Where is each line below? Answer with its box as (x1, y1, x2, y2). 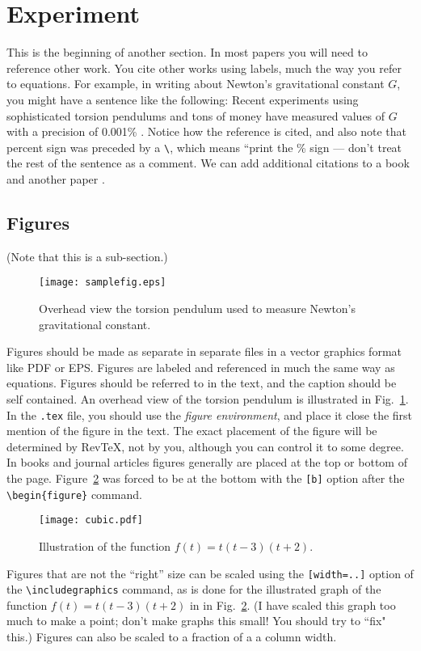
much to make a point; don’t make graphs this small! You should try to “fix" (6, 612, 386, 629)
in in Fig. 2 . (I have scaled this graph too (189, 596, 396, 613)
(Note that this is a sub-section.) (6, 247, 168, 264)
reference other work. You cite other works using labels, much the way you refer (6, 59, 402, 76)
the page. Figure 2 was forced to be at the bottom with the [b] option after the (6, 469, 405, 486)
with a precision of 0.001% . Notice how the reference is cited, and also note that (6, 123, 406, 140)
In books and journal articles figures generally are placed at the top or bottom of (6, 454, 407, 471)
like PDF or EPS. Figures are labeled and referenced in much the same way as (6, 358, 395, 375)
